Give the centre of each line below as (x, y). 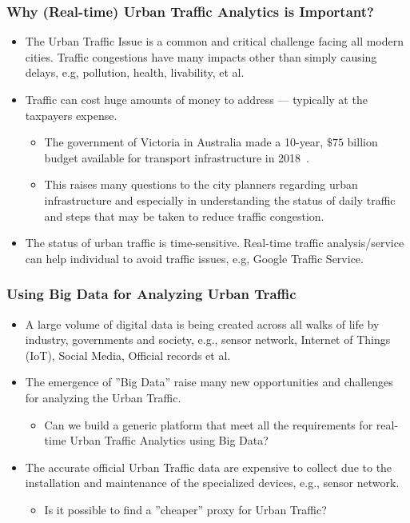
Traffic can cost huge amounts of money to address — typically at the (196, 99)
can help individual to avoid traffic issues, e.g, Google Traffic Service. (194, 258)
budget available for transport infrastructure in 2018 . (177, 157)
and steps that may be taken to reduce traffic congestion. (184, 216)
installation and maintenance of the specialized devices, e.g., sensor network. (212, 483)
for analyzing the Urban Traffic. (103, 397)
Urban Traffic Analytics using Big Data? (169, 440)
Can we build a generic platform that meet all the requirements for (209, 424)
